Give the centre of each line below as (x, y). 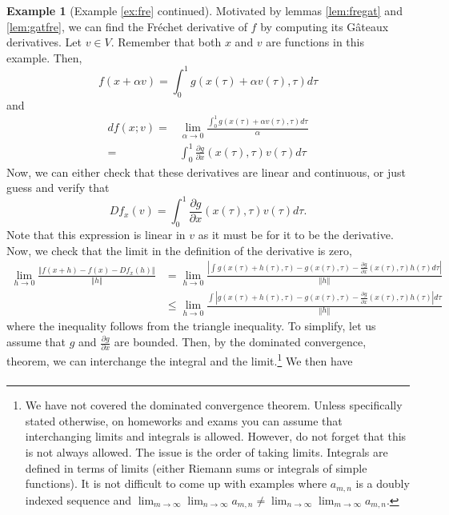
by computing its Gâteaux (325, 26)
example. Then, (44, 57)
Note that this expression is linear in (96, 235)
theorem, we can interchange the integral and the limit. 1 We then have (180, 360)
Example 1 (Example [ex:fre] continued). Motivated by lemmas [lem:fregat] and (204, 10)
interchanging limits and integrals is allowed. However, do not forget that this (216, 436)
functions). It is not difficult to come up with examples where (176, 483)
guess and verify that (58, 188)
